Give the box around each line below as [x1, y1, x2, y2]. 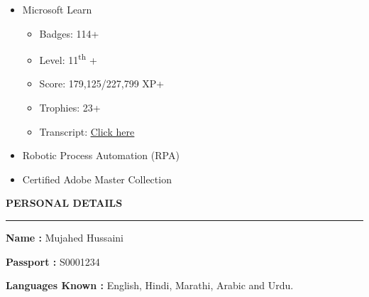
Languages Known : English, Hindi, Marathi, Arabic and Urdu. [6, 278, 294, 293]
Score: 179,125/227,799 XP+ [39, 76, 165, 91]
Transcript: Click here [39, 124, 135, 139]
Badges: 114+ [39, 26, 99, 40]
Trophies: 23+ [39, 100, 101, 115]
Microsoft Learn [22, 2, 92, 16]
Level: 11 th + [39, 50, 97, 67]
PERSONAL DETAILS [6, 195, 123, 210]
